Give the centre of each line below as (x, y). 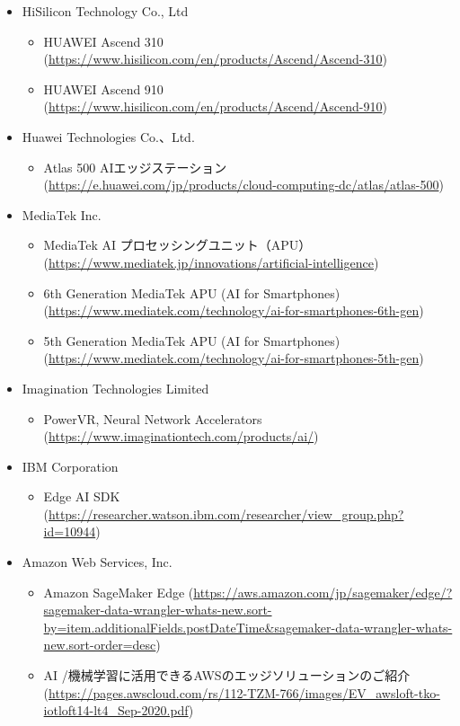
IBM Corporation (70, 466)
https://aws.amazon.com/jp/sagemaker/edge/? (323, 592)
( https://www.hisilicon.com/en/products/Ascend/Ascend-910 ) (215, 106)
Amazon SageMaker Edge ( (119, 592)
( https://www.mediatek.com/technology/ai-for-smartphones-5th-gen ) (234, 358)
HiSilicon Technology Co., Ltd (105, 11)
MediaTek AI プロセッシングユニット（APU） (177, 245)
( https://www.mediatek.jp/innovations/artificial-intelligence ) (211, 262)
